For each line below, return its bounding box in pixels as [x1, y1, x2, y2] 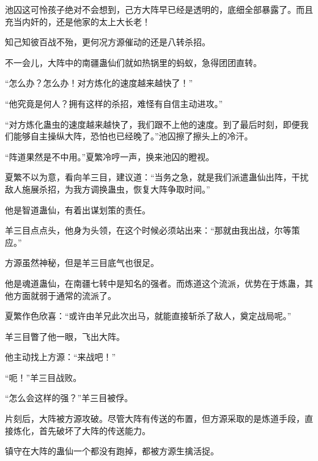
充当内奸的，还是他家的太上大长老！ [5, 15, 150, 28]
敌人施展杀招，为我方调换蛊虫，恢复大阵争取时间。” [5, 182, 210, 195]
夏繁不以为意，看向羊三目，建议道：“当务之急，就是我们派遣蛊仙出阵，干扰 [5, 171, 309, 183]
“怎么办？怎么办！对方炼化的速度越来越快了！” [5, 76, 193, 89]
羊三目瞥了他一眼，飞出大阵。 [5, 330, 125, 342]
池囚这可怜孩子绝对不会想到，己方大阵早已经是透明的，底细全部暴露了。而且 [5, 3, 313, 15]
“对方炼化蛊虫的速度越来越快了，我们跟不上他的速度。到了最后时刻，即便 [5, 117, 300, 130]
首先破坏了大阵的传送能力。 [39, 424, 150, 437]
